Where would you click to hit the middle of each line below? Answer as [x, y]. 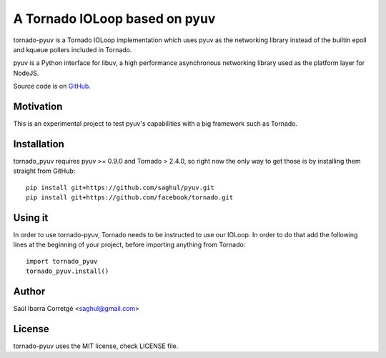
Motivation [38, 106]
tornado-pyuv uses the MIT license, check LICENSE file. [96, 346]
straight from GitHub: [44, 171]
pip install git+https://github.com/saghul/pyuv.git [120, 187]
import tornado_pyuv [62, 261]
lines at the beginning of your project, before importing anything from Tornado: [129, 245]
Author [29, 291]
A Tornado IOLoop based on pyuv [114, 19]
